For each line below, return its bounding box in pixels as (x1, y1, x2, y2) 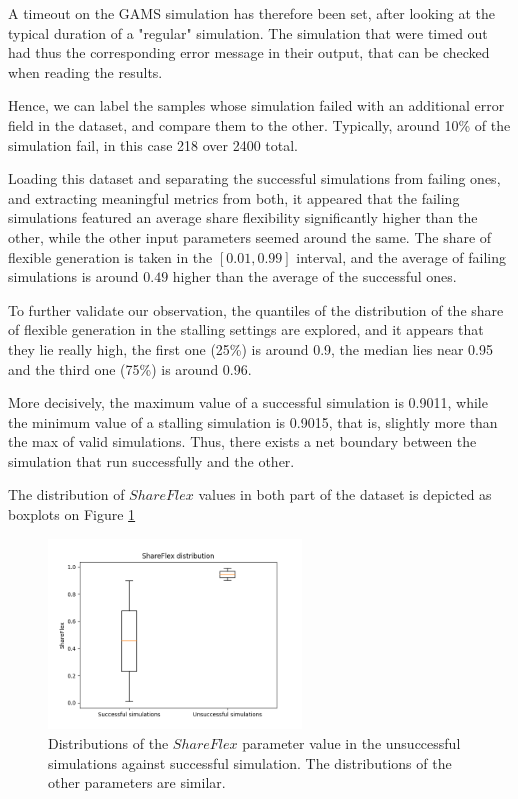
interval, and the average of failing (296, 246, 507, 267)
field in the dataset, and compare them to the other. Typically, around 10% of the (8, 114, 511, 135)
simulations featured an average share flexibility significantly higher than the (8, 207, 478, 228)
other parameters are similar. (48, 772, 226, 793)
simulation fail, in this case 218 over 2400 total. (8, 134, 298, 155)
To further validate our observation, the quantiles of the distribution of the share (8, 299, 504, 320)
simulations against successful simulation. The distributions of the (48, 752, 452, 773)
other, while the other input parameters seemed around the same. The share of (8, 226, 492, 247)
